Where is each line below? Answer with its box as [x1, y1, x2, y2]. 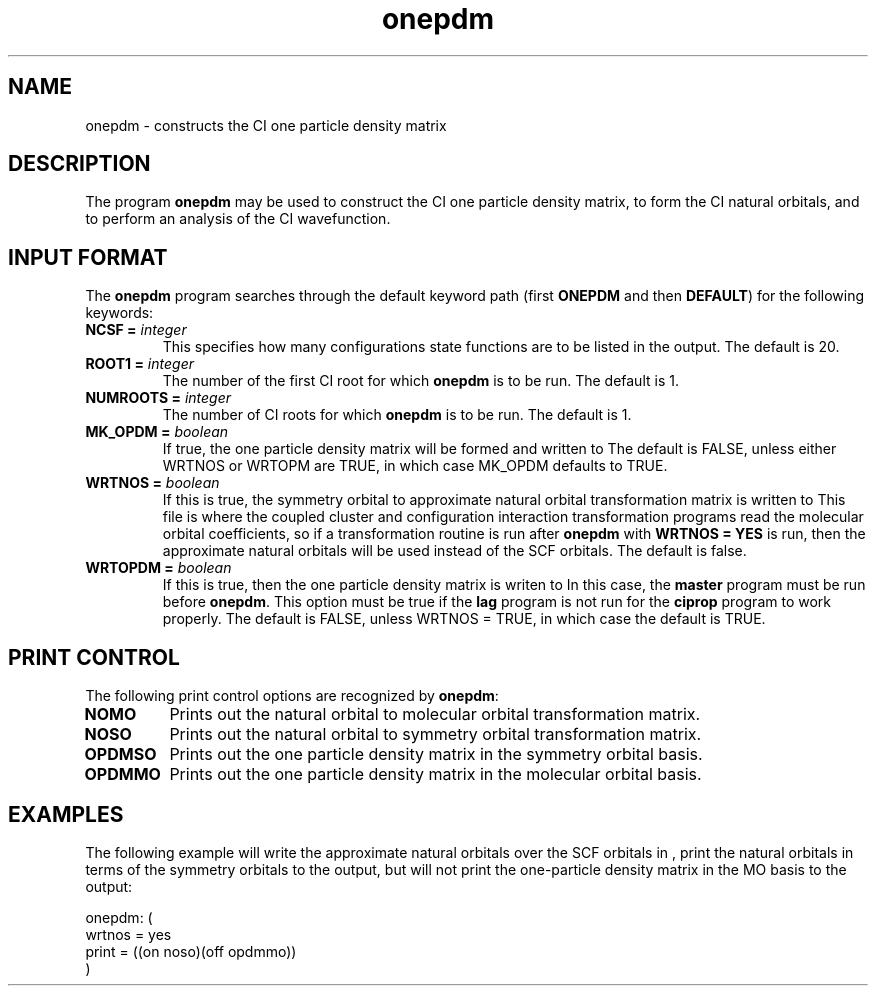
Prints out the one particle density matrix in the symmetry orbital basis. [169, 744, 703, 765]
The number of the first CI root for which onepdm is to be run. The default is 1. [162, 372, 679, 390]
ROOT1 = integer [85, 355, 194, 373]
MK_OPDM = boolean [85, 423, 229, 441]
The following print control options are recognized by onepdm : [85, 687, 499, 705]
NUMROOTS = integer [85, 389, 231, 407]
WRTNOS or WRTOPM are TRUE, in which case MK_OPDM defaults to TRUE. [162, 457, 668, 475]
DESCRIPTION [8, 151, 151, 177]
